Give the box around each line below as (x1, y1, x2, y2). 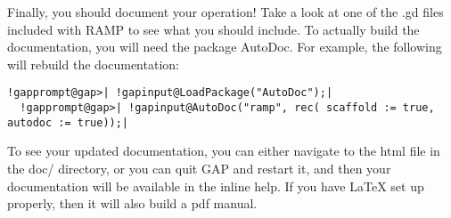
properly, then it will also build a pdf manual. (7, 194, 258, 213)
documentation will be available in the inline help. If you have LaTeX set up (7, 176, 424, 195)
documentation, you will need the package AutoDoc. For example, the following (7, 37, 442, 56)
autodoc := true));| (7, 116, 129, 129)
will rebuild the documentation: (7, 54, 179, 73)
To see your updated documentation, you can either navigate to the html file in (7, 141, 440, 160)
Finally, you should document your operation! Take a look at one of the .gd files (7, 3, 444, 20)
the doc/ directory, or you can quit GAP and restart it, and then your (7, 158, 391, 177)
